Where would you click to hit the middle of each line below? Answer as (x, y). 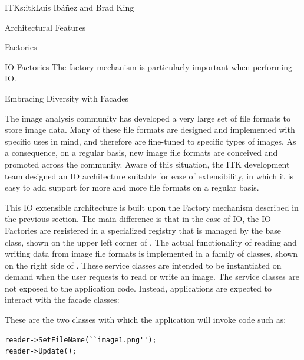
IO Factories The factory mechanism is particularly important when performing (149, 66)
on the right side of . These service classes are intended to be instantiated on (143, 265)
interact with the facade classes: (62, 300)
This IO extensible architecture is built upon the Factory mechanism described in (152, 207)
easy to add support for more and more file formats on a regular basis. (132, 187)
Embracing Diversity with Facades (67, 98)
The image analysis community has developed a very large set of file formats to (148, 118)
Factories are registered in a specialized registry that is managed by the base (143, 230)
